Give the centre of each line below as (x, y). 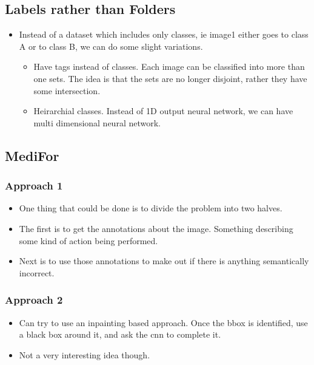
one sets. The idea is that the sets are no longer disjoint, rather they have (170, 78)
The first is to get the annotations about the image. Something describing (156, 228)
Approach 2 (34, 300)
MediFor (32, 155)
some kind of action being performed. (89, 240)
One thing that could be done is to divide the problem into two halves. (151, 208)
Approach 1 (34, 186)
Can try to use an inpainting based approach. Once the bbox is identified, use (163, 322)
